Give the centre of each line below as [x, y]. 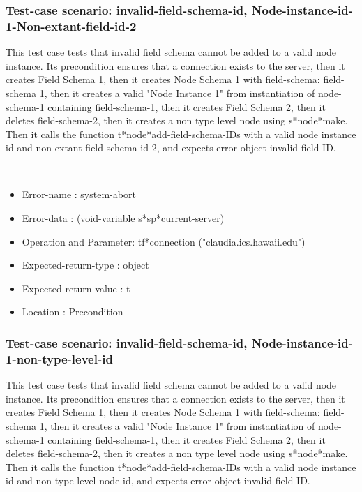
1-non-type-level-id [59, 358]
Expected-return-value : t [76, 288]
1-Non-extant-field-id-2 [71, 25]
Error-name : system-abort [79, 194]
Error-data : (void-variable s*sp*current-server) [123, 218]
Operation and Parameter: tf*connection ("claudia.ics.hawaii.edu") [164, 241]
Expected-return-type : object [85, 265]
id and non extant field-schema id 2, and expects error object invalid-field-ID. [171, 148]
